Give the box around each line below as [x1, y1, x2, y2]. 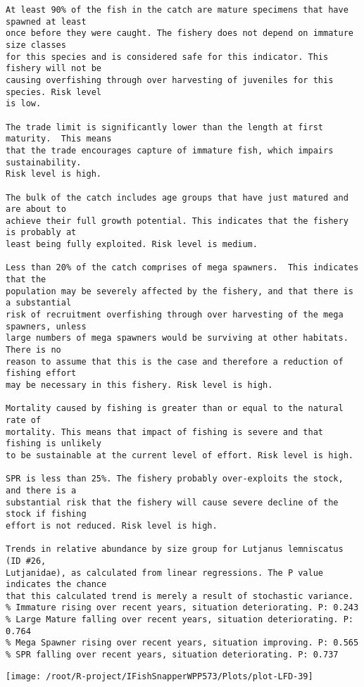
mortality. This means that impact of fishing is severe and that [6, 427, 324, 437]
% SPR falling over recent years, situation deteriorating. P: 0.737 [6, 650, 339, 660]
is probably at [6, 227, 77, 238]
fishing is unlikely [6, 439, 102, 449]
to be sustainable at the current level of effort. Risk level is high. [6, 450, 353, 460]
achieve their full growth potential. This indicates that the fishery [6, 215, 349, 226]
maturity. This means [6, 134, 112, 144]
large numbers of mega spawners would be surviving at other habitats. [6, 333, 349, 343]
